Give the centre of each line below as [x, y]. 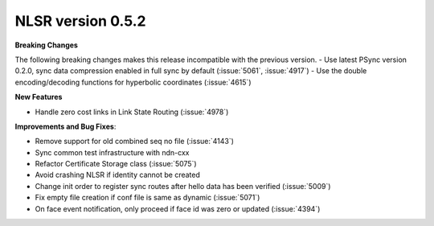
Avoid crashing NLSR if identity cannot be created [118, 175]
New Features [39, 97]
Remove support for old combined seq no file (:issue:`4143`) [135, 142]
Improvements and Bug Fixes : [66, 126]
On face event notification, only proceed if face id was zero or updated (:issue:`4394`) [178, 208]
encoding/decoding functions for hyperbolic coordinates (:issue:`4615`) [133, 82]
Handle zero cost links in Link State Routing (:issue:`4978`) [132, 112]
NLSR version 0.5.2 [80, 21]
